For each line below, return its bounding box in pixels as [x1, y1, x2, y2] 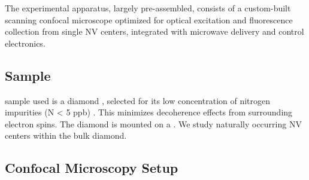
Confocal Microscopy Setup [5, 158, 178, 177]
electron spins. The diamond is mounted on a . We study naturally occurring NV [5, 117, 302, 130]
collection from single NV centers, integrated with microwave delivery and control [5, 25, 304, 38]
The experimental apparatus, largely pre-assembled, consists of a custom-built [5, 2, 291, 14]
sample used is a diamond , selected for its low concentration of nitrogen [5, 94, 271, 106]
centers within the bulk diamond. [5, 129, 127, 142]
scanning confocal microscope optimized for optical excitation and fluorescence [5, 13, 293, 26]
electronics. [5, 36, 46, 49]
